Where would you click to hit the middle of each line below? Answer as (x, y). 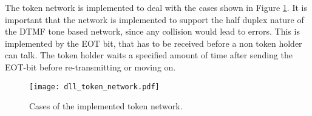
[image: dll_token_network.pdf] (94, 87)
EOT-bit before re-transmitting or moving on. (90, 67)
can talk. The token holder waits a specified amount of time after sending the (149, 55)
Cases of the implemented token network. (106, 106)
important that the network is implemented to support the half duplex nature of (154, 19)
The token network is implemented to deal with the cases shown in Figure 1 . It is (156, 7)
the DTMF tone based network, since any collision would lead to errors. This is (152, 31)
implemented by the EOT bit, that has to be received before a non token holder (154, 43)
